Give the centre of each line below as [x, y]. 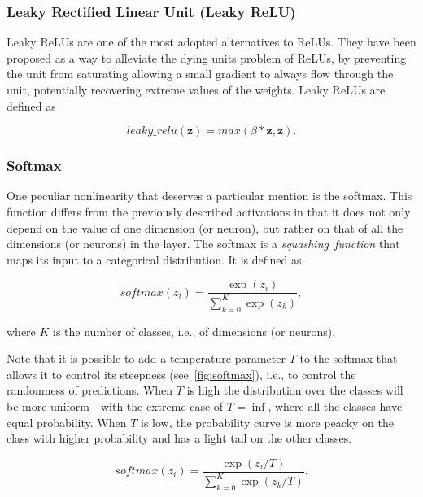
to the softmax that [349, 358]
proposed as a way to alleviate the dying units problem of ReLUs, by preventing [207, 57]
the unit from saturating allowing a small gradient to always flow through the [200, 74]
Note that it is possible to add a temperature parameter [146, 358]
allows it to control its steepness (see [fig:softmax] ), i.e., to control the [181, 374]
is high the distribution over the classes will [295, 390]
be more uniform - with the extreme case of [115, 405]
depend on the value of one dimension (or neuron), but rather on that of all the [205, 227]
